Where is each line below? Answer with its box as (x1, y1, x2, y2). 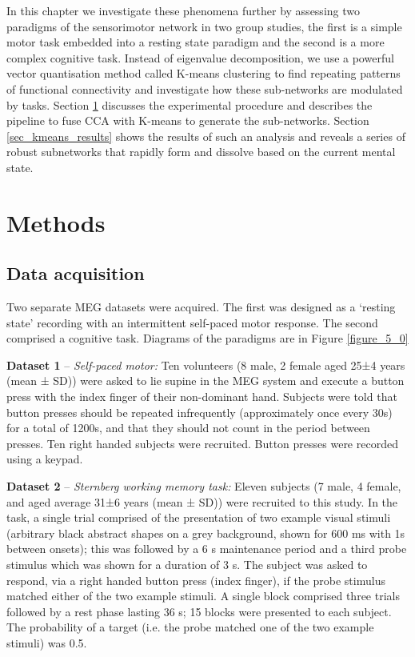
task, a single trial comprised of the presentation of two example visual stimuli (6, 509, 391, 526)
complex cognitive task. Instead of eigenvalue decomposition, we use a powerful (6, 49, 394, 66)
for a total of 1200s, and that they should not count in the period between (6, 419, 370, 436)
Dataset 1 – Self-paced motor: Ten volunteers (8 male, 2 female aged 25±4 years (6, 356, 405, 373)
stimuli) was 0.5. (6, 634, 87, 651)
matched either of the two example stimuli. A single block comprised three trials (6, 587, 400, 604)
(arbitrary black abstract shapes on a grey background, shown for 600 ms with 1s (6, 524, 405, 541)
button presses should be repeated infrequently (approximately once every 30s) (6, 403, 393, 420)
